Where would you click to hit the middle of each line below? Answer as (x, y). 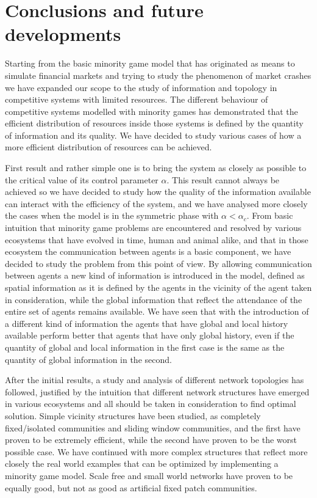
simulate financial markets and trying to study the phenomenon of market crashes (158, 75)
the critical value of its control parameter (82, 179)
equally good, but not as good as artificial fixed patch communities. (131, 487)
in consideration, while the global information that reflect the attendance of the (154, 299)
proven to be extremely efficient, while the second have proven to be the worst (151, 440)
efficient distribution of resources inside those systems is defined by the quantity (154, 123)
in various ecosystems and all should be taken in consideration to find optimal (151, 404)
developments (63, 34)
